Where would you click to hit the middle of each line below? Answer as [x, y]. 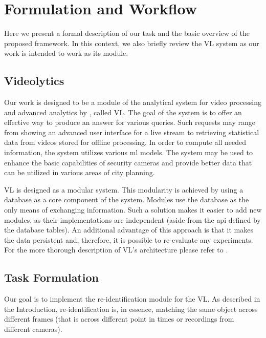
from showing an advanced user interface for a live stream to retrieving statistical [132, 132]
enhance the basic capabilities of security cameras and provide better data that [128, 162]
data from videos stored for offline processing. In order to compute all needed [125, 142]
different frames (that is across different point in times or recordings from [119, 319]
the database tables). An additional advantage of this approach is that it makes [129, 230]
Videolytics [34, 81]
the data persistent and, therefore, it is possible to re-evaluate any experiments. [129, 239]
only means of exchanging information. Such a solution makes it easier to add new [133, 210]
